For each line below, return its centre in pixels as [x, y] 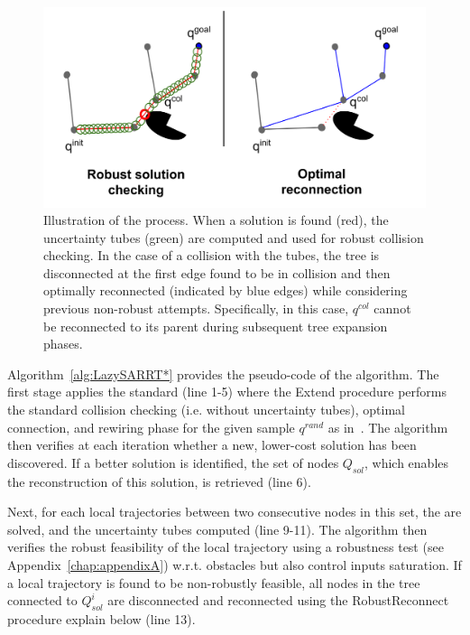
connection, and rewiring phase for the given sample [151, 427]
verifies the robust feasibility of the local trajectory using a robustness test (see [226, 547]
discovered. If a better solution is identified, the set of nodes [173, 462]
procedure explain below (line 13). [101, 618]
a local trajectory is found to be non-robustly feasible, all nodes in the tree [214, 582]
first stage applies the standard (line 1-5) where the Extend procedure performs [227, 392]
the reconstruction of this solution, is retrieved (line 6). [159, 481]
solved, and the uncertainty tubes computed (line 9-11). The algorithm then [217, 529]
